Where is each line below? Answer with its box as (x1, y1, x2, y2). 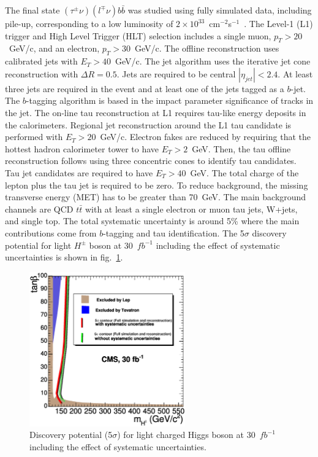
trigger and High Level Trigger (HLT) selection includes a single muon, (5, 29, 271, 42)
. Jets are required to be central (116, 67, 236, 80)
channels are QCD (5, 202, 74, 215)
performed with (5, 130, 63, 143)
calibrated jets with (5, 55, 78, 68)
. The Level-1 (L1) (244, 17, 313, 29)
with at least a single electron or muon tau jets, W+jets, (85, 202, 298, 215)
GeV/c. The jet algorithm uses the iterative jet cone (115, 55, 311, 68)
